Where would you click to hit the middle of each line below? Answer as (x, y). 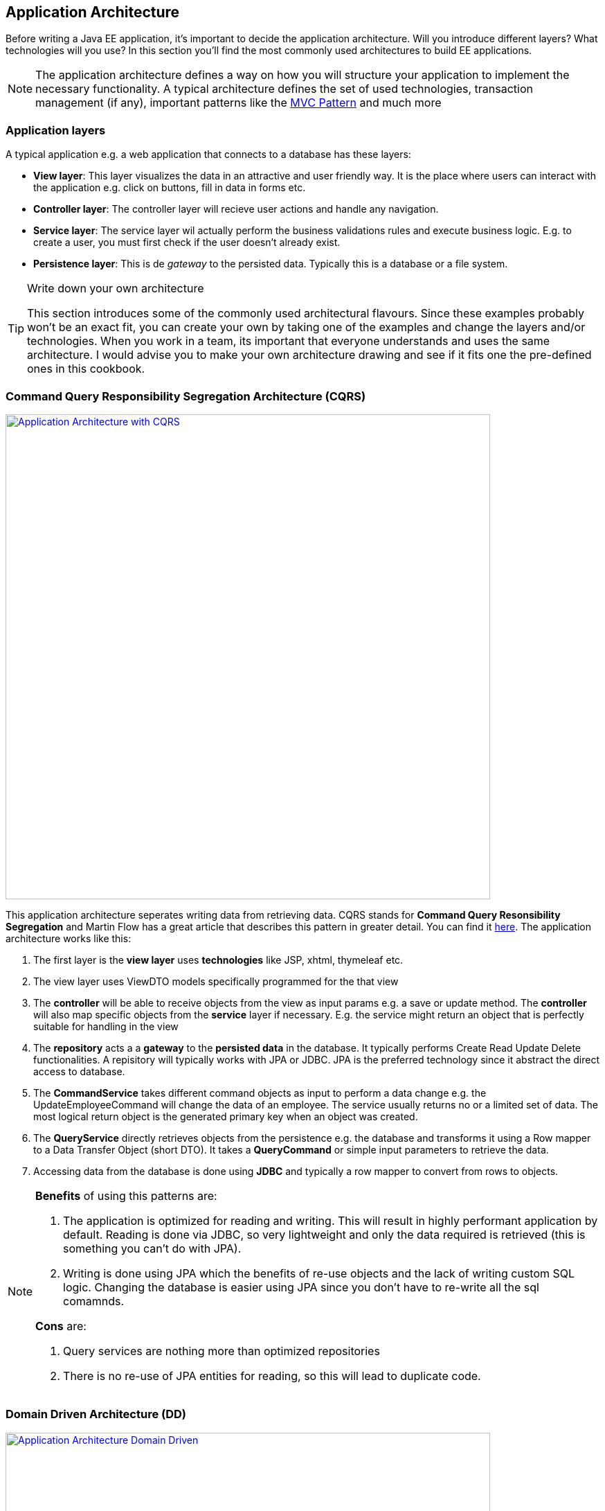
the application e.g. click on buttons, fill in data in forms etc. (170, 188)
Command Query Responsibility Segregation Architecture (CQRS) (186, 396)
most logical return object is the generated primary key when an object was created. (226, 1116)
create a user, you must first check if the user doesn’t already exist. (187, 242)
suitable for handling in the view (106, 1026)
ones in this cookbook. (86, 369)
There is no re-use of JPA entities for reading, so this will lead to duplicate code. (272, 1376)
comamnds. (94, 1301)
